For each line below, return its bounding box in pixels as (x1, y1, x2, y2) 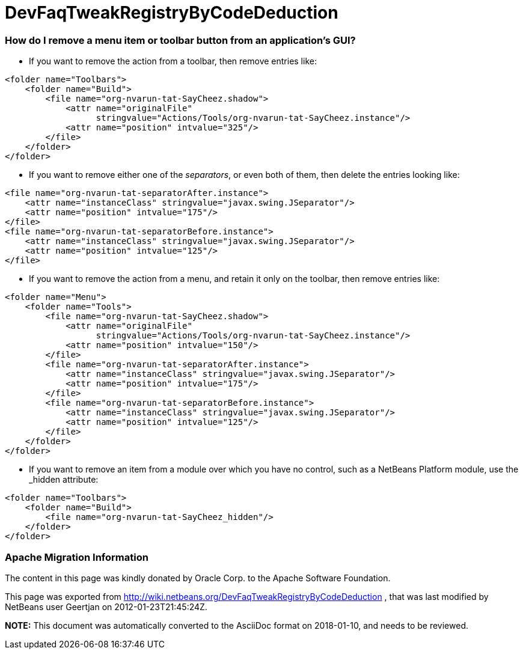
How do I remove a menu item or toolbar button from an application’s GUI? (5, 34, 356, 46)
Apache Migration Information (5, 551, 148, 563)
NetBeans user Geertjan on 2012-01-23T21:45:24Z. (5, 601, 207, 612)
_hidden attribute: (29, 474, 99, 485)
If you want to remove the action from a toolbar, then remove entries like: (29, 56, 317, 67)
